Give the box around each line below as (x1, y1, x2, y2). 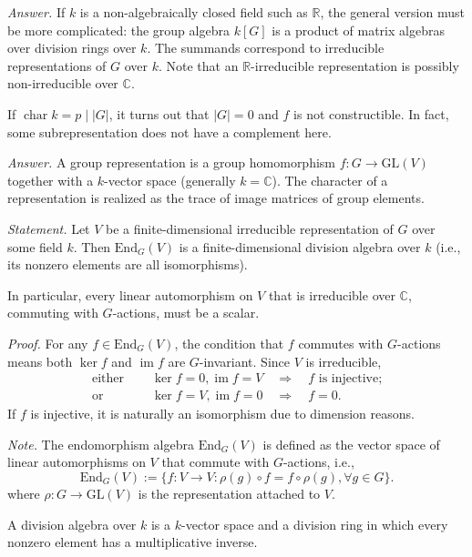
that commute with (161, 452, 270, 471)
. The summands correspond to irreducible (147, 38, 385, 57)
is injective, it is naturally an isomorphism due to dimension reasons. (30, 404, 415, 423)
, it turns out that (108, 104, 210, 123)
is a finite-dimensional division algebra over (179, 237, 421, 256)
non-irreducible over (7, 74, 118, 93)
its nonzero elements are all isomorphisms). (7, 255, 248, 274)
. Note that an (158, 56, 239, 75)
